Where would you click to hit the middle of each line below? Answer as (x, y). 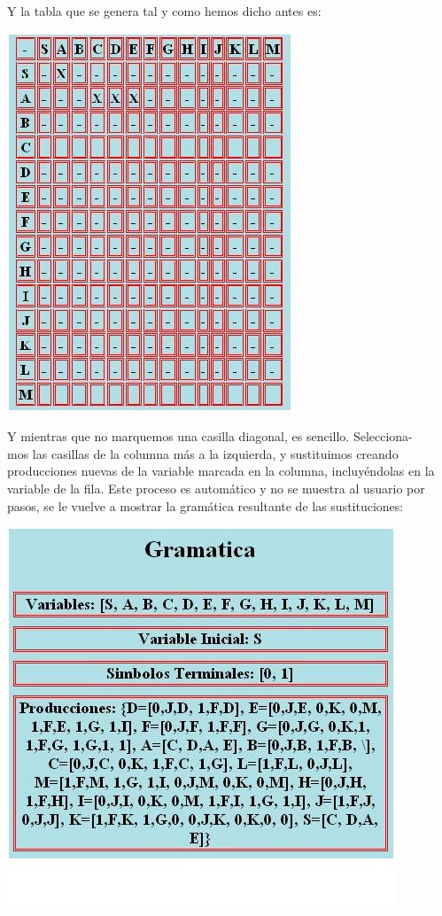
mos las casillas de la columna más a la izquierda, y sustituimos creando (203, 453)
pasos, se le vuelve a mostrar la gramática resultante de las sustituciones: (205, 505)
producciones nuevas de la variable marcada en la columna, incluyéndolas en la (221, 471)
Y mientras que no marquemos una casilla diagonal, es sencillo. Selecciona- (210, 436)
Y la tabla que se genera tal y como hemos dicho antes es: (164, 11)
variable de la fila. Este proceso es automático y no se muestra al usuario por (216, 488)
